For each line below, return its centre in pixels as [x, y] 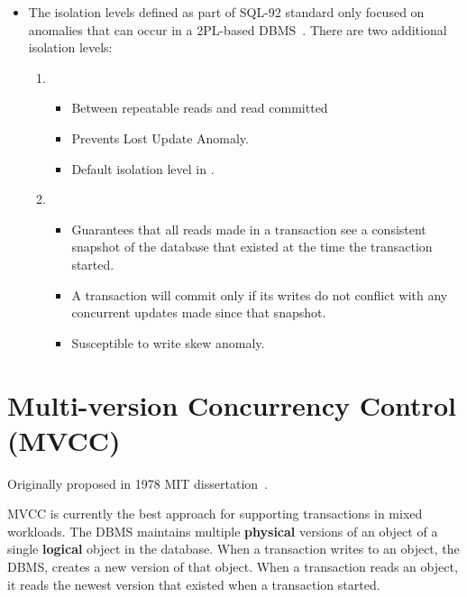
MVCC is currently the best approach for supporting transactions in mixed [215, 514]
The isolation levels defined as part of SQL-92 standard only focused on [226, 12]
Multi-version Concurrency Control [232, 404]
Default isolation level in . [143, 168]
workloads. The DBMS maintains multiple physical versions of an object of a [223, 531]
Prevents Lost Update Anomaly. [160, 138]
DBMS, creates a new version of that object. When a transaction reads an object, [233, 566]
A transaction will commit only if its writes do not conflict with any [260, 294]
